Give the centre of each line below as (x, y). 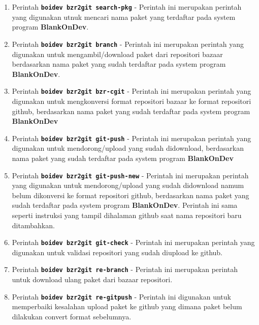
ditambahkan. (33, 225)
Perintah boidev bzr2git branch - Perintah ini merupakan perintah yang (128, 44)
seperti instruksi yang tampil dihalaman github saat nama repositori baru (127, 215)
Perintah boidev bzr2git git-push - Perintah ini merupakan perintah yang (132, 138)
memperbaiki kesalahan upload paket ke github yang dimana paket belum (127, 306)
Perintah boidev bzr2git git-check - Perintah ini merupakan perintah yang (133, 242)
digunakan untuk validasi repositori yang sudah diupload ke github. (117, 252)
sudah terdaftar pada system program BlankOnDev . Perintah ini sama (125, 205)
